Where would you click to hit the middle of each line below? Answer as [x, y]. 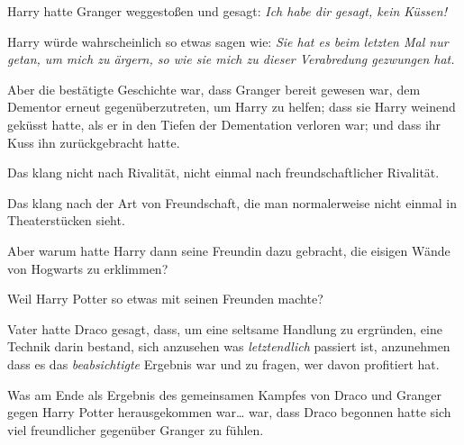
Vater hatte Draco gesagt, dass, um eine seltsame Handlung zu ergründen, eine [225, 328]
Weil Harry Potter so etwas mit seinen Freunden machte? [165, 299]
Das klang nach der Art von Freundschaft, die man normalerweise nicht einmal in [232, 202]
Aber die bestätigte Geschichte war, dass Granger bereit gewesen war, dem [214, 89]
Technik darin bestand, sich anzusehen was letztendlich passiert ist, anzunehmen [229, 346]
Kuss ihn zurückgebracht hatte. [94, 142]
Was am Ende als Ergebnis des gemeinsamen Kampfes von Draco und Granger [224, 394]
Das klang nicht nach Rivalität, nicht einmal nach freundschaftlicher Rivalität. [223, 173]
